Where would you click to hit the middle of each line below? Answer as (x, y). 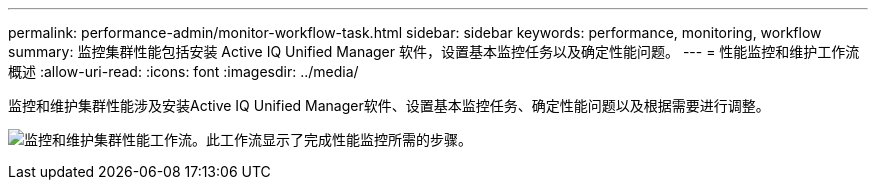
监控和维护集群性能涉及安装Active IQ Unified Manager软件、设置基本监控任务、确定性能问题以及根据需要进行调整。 (389, 105)
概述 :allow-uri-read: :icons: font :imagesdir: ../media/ (183, 71)
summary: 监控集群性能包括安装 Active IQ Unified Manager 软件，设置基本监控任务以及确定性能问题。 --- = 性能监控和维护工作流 (434, 51)
